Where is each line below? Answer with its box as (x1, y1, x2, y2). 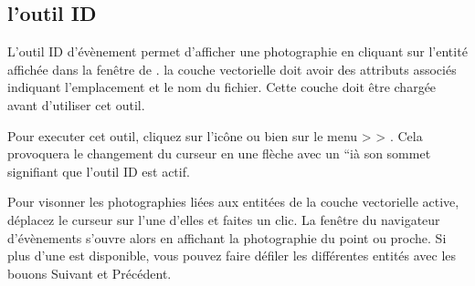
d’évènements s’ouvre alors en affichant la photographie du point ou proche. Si (7, 228, 447, 247)
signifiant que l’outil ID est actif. (7, 161, 190, 180)
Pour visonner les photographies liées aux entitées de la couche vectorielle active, (7, 192, 459, 211)
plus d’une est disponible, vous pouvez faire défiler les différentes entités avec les (7, 246, 457, 265)
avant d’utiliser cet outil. (7, 95, 145, 114)
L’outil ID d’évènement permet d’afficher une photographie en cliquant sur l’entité (7, 42, 468, 61)
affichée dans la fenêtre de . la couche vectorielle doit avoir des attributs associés (7, 59, 457, 78)
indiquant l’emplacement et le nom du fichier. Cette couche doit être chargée (7, 77, 437, 97)
